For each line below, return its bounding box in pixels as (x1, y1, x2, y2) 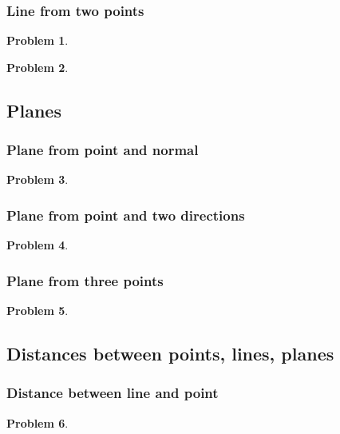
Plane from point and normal (6, 140, 199, 160)
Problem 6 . (6, 414, 69, 431)
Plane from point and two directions (6, 205, 245, 225)
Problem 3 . (6, 171, 69, 188)
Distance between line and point (6, 383, 219, 403)
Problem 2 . (6, 58, 69, 75)
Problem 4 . (6, 237, 69, 253)
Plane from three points (6, 270, 164, 290)
